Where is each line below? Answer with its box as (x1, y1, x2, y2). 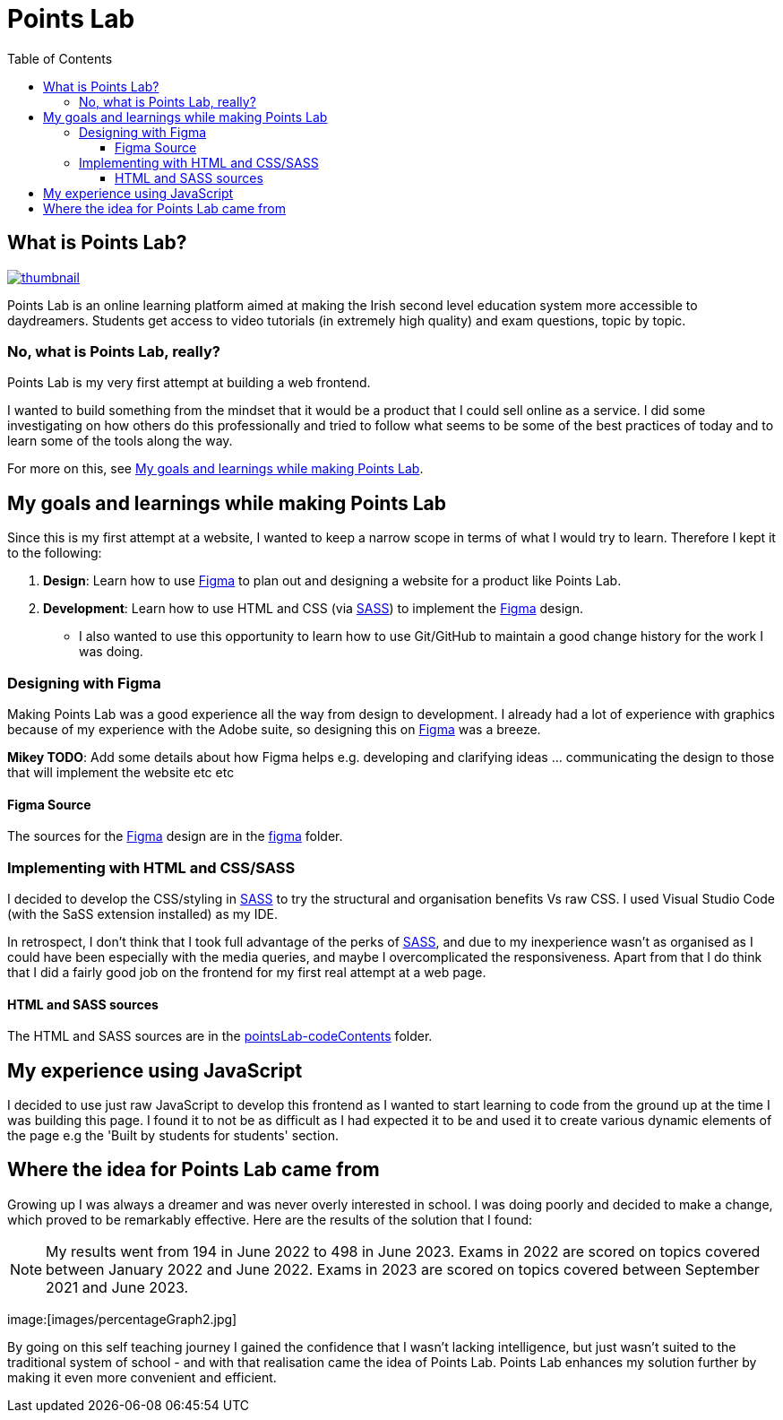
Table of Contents (7, 50, 113, 66)
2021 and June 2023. (46, 1277, 189, 1296)
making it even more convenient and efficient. (7, 1369, 277, 1385)
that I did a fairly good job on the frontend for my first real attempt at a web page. (7, 964, 486, 980)
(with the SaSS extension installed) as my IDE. (7, 905, 278, 922)
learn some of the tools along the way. (7, 433, 233, 449)
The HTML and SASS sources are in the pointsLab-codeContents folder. (7, 1028, 433, 1044)
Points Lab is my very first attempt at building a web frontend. (7, 375, 371, 391)
